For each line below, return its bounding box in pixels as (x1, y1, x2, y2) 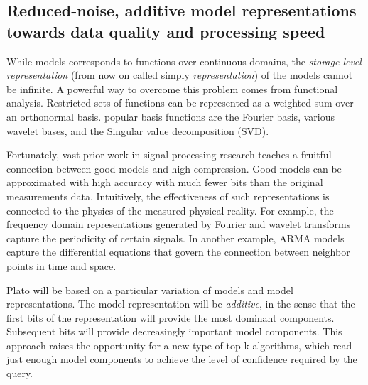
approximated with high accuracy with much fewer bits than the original (6, 175, 323, 190)
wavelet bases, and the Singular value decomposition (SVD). (6, 123, 269, 138)
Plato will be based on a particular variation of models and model (6, 282, 293, 297)
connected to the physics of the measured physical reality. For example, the (6, 202, 334, 217)
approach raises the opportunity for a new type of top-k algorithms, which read (6, 337, 352, 352)
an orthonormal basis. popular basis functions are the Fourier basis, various (6, 109, 335, 124)
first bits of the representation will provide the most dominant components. (6, 310, 335, 325)
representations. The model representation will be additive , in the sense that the (6, 296, 355, 311)
